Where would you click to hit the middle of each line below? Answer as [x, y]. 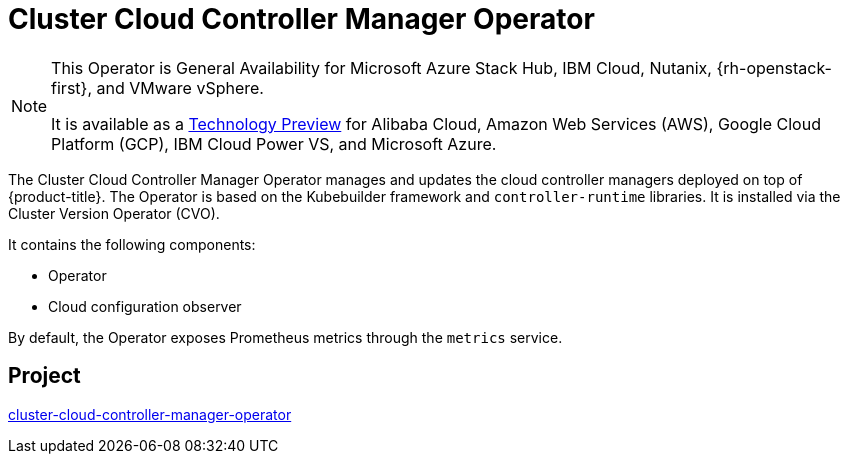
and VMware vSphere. [180, 87]
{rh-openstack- [774, 67]
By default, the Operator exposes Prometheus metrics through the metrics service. [285, 337]
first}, [71, 87]
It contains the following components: [132, 244]
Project [44, 376]
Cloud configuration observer [145, 306]
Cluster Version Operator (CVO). [114, 213]
